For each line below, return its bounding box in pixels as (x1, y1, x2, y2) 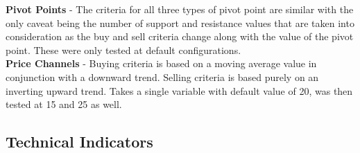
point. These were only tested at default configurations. (6, 42, 241, 57)
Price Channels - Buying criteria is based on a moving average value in (6, 56, 317, 71)
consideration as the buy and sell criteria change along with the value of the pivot (6, 29, 354, 44)
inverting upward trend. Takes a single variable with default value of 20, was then (6, 83, 353, 98)
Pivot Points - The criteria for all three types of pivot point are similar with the (6, 2, 354, 16)
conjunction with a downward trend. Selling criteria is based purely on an (6, 69, 319, 84)
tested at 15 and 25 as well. (6, 97, 122, 111)
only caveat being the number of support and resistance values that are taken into (6, 15, 354, 30)
